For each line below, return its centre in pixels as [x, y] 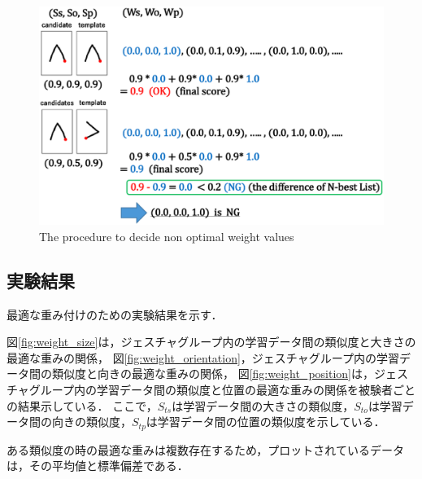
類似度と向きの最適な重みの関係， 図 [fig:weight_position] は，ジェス [230, 374]
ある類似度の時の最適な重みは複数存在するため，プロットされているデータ [205, 449]
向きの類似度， [91, 422]
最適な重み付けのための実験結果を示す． [115, 314]
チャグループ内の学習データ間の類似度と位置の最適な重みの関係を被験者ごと [211, 390]
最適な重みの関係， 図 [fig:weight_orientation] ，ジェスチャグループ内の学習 [203, 357]
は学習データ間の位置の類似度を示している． [265, 422]
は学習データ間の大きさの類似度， [263, 405]
